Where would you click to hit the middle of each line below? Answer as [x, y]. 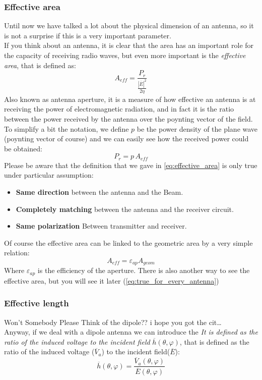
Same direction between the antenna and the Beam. [100, 192]
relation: [17, 253]
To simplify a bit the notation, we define [67, 128]
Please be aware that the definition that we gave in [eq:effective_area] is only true [131, 165]
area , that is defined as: [40, 65]
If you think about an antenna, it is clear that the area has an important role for [129, 45]
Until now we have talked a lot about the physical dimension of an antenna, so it [129, 25]
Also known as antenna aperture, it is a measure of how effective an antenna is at [130, 99]
